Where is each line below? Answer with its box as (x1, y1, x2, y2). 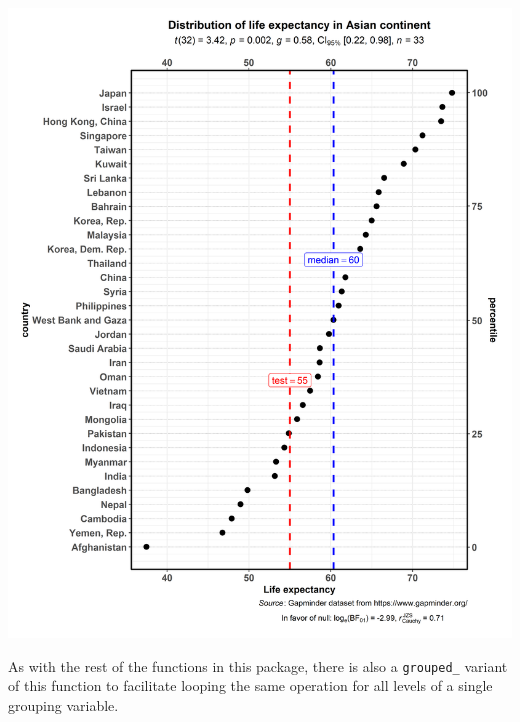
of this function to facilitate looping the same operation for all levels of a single (8, 675, 493, 696)
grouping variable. (8, 694, 119, 715)
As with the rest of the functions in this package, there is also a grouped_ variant (8, 655, 508, 676)
